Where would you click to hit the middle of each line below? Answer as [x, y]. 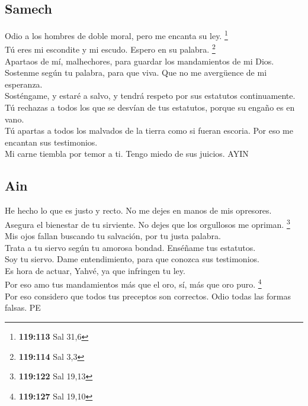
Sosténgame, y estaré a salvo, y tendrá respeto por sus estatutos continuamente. [150, 96]
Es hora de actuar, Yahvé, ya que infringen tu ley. [95, 270]
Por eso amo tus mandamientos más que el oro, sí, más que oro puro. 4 [133, 283]
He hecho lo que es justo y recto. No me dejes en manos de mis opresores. [138, 210]
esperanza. [24, 84]
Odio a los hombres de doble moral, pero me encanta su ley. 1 [116, 35]
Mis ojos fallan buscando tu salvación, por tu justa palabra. [113, 236]
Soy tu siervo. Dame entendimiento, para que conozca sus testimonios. [132, 259]
